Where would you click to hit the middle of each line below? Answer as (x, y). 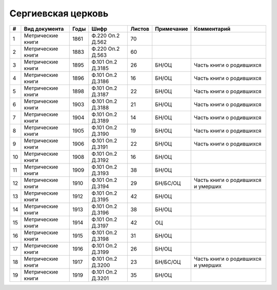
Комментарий (212, 29)
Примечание (171, 29)
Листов (140, 29)
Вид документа (44, 29)
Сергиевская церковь (59, 13)
